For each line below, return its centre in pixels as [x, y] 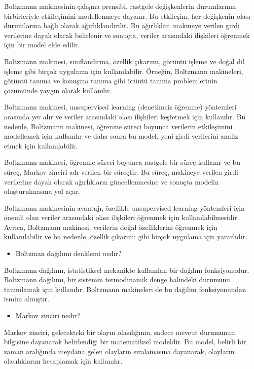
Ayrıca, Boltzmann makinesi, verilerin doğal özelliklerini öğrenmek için [111, 227]
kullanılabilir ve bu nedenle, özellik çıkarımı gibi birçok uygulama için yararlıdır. [126, 237]
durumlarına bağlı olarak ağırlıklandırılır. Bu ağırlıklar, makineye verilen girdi [122, 25]
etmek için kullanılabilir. [41, 145]
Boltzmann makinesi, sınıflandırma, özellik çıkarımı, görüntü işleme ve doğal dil [124, 61]
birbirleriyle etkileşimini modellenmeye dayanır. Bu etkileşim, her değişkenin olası [127, 16]
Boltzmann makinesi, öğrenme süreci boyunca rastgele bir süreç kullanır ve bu [122, 162]
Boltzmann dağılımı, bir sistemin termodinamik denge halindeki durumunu [117, 279]
